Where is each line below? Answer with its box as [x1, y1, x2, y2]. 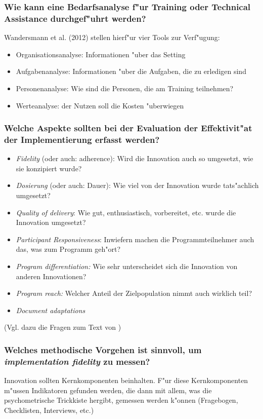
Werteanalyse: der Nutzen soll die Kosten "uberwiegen [16, 100, 184, 110]
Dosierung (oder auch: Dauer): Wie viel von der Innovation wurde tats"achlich [16, 180, 259, 191]
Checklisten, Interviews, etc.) [4, 404, 94, 415]
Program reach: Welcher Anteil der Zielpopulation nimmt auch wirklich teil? [16, 288, 252, 298]
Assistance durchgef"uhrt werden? [4, 12, 146, 24]
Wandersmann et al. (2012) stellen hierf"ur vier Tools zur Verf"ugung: [4, 32, 220, 43]
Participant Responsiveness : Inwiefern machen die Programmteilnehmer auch [16, 234, 254, 244]
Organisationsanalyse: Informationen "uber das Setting [16, 49, 186, 59]
